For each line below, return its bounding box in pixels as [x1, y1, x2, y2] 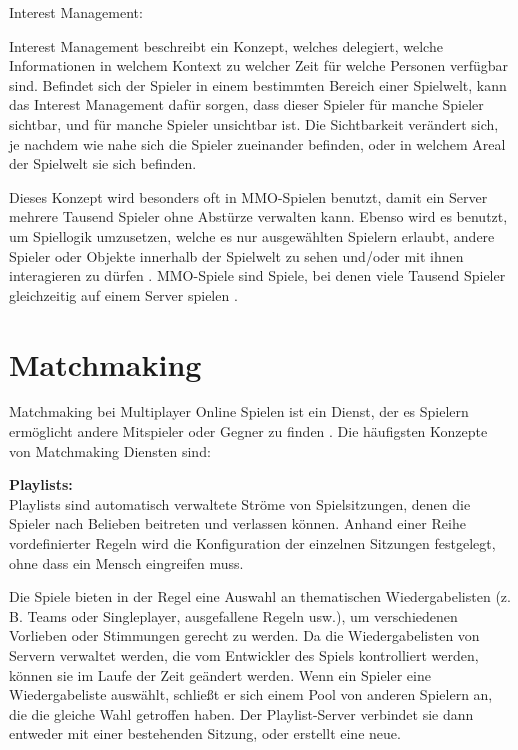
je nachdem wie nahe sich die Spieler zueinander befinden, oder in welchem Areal [9, 133, 506, 154]
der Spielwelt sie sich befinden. [9, 153, 197, 174]
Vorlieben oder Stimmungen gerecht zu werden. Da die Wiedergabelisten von [9, 625, 480, 646]
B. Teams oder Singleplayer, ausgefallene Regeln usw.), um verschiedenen [9, 605, 458, 626]
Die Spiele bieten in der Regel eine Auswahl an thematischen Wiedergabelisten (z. [9, 586, 511, 607]
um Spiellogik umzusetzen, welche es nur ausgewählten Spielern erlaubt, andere [9, 225, 495, 246]
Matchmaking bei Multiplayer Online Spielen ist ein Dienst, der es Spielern [9, 401, 469, 422]
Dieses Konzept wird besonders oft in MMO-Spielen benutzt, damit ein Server [9, 186, 488, 207]
